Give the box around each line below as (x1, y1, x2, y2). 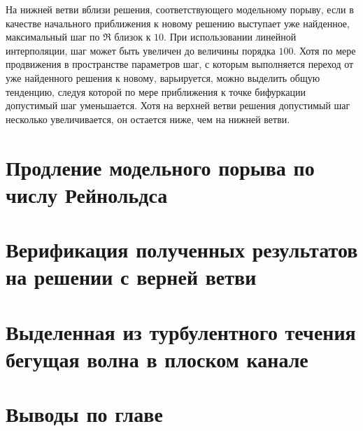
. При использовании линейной (164, 29, 297, 44)
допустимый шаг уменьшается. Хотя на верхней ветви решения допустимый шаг (6, 98, 350, 113)
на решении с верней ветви (6, 262, 257, 291)
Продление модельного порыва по (6, 153, 315, 181)
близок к (114, 29, 151, 44)
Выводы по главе (6, 400, 163, 428)
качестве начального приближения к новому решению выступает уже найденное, (6, 15, 350, 30)
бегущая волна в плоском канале (6, 344, 308, 373)
